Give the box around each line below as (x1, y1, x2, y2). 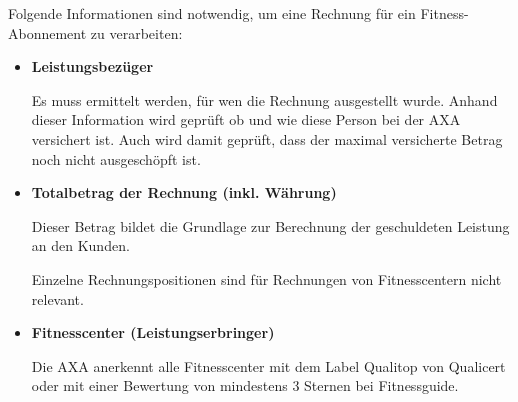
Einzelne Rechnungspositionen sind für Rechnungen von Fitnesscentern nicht (31, 268, 502, 289)
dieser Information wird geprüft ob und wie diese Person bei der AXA (31, 109, 461, 130)
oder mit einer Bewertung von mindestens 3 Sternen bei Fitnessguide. (31, 375, 459, 396)
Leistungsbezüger (31, 56, 154, 77)
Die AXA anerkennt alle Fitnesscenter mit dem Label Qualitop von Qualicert (31, 355, 506, 376)
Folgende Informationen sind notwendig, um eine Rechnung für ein (8, 3, 416, 23)
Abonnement (8, 22, 87, 43)
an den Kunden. (31, 235, 130, 256)
